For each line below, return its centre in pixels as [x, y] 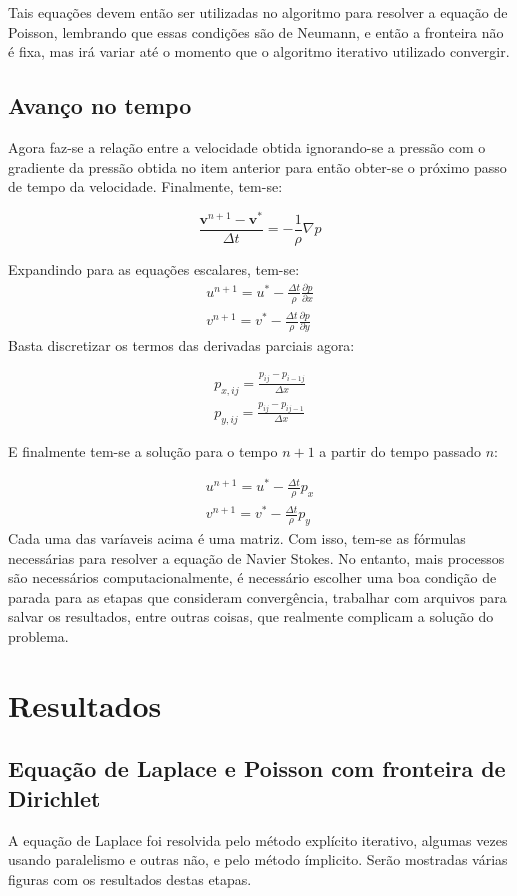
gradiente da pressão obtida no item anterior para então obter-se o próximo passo [257, 166]
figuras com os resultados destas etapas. [130, 878]
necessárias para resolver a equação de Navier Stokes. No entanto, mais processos [256, 557]
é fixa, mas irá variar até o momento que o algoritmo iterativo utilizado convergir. [259, 51]
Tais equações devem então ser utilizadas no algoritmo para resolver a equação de [258, 12]
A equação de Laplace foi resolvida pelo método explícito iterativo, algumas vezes [258, 839]
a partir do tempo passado [400, 450]
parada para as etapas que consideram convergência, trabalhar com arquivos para [257, 596]
